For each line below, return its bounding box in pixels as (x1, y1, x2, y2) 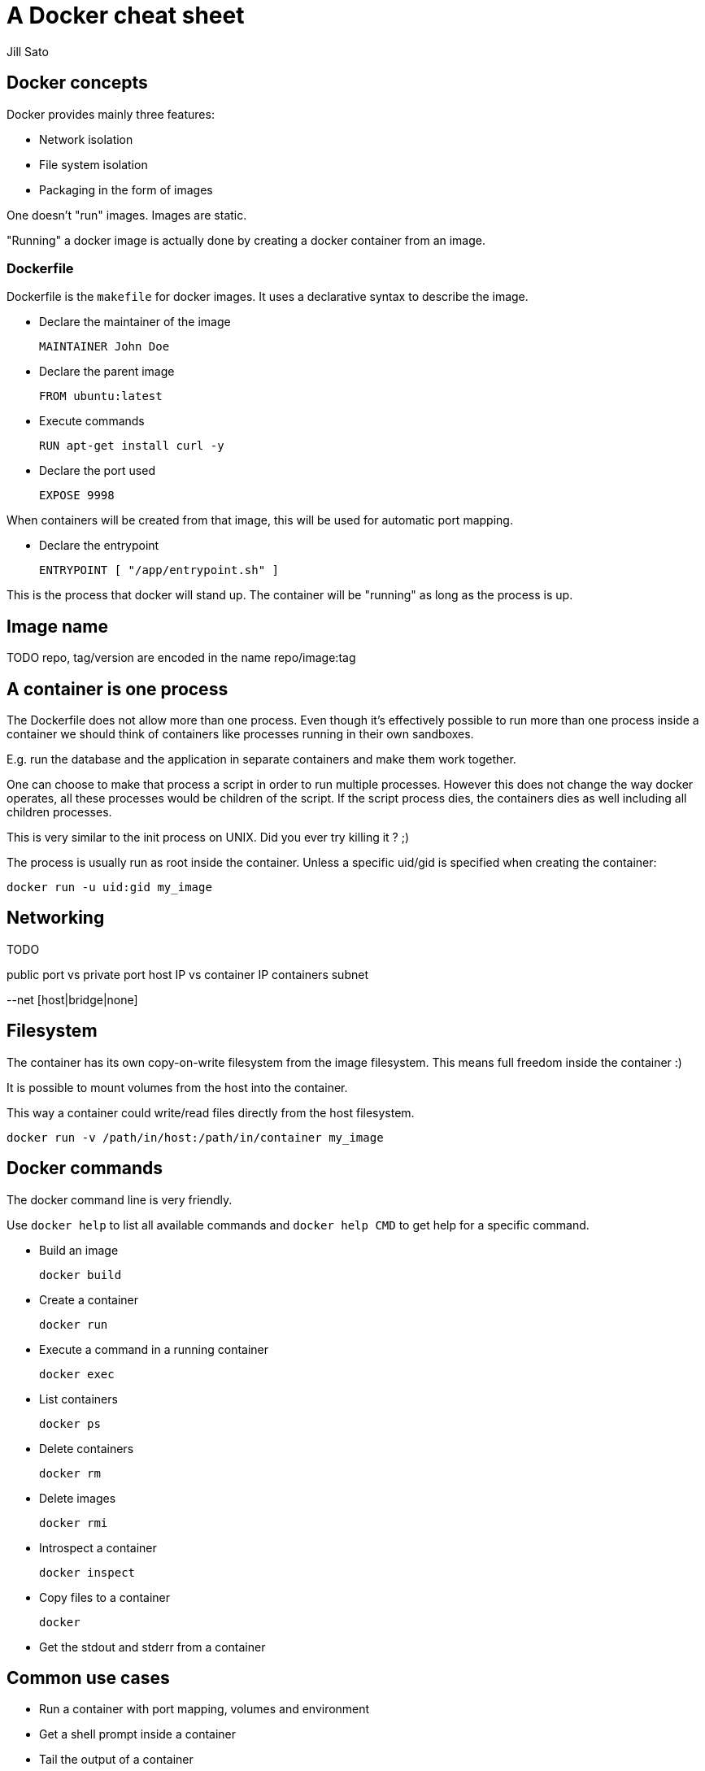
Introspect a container (39, 1540, 157, 1555)
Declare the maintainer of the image (39, 315, 231, 329)
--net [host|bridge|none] (7, 992, 138, 1007)
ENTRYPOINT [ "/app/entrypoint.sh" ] (39, 563, 280, 577)
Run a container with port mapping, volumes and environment (39, 1702, 370, 1717)
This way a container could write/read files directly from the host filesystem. (7, 1105, 415, 1120)
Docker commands (7, 1158, 163, 1179)
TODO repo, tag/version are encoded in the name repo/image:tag (7, 651, 356, 665)
